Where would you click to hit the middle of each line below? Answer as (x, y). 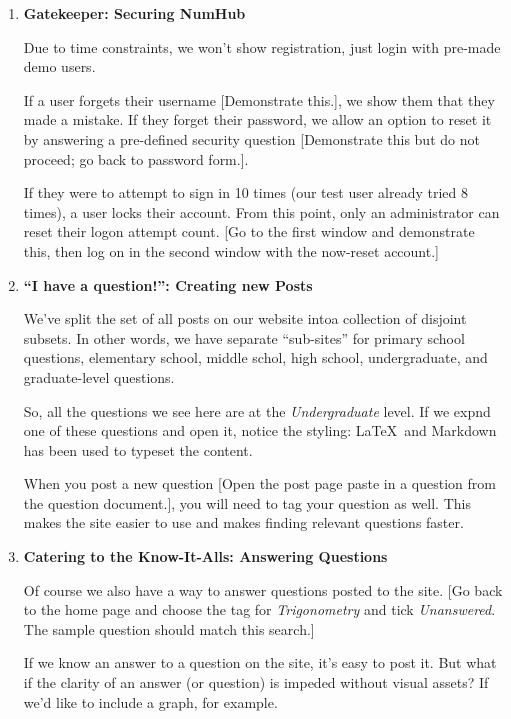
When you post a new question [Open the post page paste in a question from (259, 483)
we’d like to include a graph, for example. (150, 701)
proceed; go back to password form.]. (136, 158)
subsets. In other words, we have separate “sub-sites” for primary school (244, 337)
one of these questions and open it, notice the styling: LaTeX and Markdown (260, 430)
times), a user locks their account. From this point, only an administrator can (261, 211)
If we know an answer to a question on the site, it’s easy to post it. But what (260, 662)
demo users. (59, 66)
